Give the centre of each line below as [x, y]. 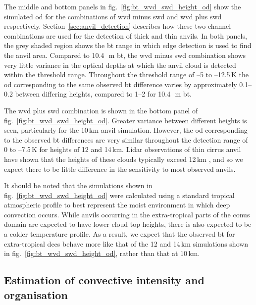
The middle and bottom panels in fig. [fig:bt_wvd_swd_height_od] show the [123, 6]
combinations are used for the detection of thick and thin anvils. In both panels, [126, 35]
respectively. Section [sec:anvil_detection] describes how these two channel [118, 26]
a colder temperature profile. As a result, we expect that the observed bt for [120, 234]
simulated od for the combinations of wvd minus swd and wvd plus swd [113, 16]
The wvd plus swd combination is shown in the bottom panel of [101, 110]
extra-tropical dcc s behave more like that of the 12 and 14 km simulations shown [126, 243]
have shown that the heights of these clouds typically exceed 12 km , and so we [124, 159]
